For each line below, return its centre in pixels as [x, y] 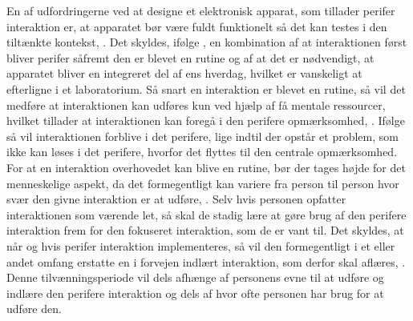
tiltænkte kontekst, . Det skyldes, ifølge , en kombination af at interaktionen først [207, 42]
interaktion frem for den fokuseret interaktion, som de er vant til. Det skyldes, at [205, 230]
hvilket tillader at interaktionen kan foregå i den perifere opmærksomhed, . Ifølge [206, 120]
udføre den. [34, 309]
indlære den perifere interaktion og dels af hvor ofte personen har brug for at [195, 293]
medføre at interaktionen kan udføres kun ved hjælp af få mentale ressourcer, [196, 104]
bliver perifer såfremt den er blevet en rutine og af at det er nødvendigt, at [190, 57]
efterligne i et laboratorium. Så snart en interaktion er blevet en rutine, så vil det [206, 88]
